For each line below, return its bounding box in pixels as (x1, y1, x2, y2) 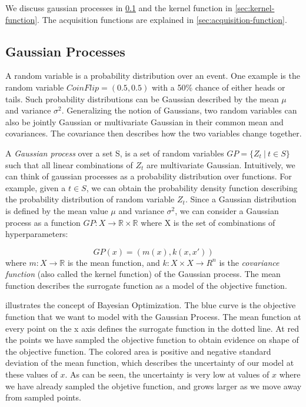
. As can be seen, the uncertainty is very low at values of (65, 368, 270, 381)
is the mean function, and (67, 256, 160, 268)
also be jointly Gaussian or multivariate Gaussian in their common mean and (5, 115, 284, 128)
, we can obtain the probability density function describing (86, 181, 298, 194)
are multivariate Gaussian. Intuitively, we (147, 158, 295, 171)
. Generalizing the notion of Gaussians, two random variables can (61, 104, 297, 116)
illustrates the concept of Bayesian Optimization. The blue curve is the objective (5, 299, 296, 311)
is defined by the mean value (5, 204, 108, 216)
